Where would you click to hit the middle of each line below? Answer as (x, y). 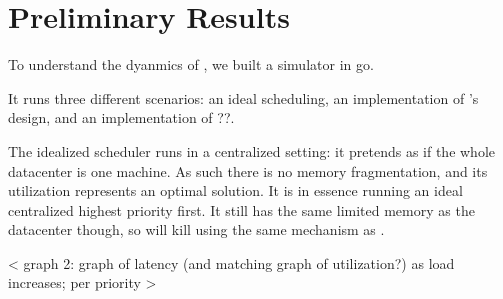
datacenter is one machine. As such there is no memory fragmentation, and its (248, 170)
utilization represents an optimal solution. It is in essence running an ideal (235, 190)
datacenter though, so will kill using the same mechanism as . (196, 229)
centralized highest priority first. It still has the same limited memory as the (241, 209)
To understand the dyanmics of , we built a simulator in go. (191, 64)
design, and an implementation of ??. (121, 117)
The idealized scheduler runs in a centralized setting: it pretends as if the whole (252, 150)
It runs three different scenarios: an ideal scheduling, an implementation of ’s (243, 97)
